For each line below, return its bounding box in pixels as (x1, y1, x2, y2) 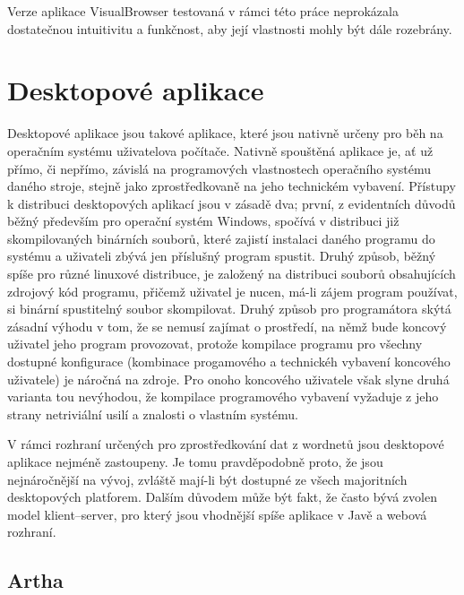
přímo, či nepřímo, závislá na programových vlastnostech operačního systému (7, 159, 432, 177)
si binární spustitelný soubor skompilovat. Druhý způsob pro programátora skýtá (7, 299, 451, 318)
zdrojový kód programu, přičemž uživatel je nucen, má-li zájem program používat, (7, 281, 458, 300)
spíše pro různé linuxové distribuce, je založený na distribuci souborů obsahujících (7, 264, 456, 283)
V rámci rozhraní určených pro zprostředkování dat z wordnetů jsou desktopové (7, 435, 444, 453)
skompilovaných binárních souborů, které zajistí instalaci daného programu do (7, 229, 435, 247)
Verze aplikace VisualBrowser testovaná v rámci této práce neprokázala (7, 2, 399, 20)
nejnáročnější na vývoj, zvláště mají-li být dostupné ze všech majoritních (7, 470, 408, 488)
